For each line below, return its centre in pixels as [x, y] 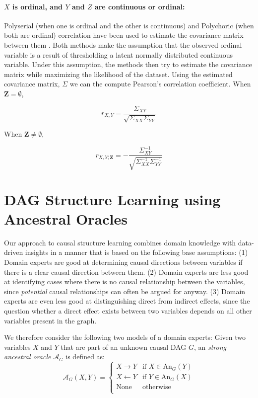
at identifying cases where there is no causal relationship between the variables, [125, 281]
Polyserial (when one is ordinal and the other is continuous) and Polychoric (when [129, 25]
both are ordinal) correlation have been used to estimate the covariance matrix [124, 35]
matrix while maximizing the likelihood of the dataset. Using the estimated [118, 74]
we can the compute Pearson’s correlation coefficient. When [160, 84]
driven [14, 252]
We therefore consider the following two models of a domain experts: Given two [125, 337]
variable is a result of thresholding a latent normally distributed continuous [119, 54]
